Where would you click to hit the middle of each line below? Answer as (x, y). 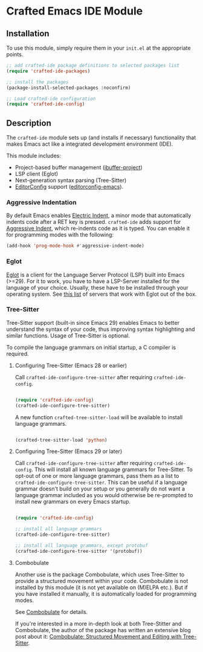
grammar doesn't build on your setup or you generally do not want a (100, 489)
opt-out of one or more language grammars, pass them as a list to (97, 476)
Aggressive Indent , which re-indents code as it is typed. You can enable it (98, 229)
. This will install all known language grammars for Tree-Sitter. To (112, 469)
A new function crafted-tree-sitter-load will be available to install (99, 417)
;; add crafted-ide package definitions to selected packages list (93, 65)
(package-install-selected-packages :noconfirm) (69, 88)
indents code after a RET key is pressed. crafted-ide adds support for (94, 222)
